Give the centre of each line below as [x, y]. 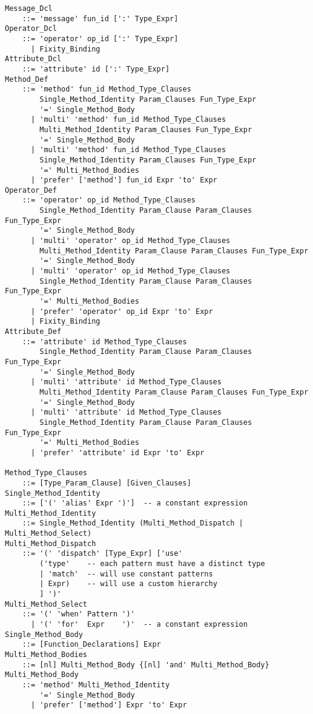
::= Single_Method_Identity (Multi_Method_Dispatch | [133, 523]
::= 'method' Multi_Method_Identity [96, 685]
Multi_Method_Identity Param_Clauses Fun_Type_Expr [146, 129]
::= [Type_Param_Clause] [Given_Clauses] [107, 483]
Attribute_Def [33, 332]
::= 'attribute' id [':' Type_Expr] [96, 69]
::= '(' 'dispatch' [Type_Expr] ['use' [102, 554]
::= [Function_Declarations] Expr [91, 645]
